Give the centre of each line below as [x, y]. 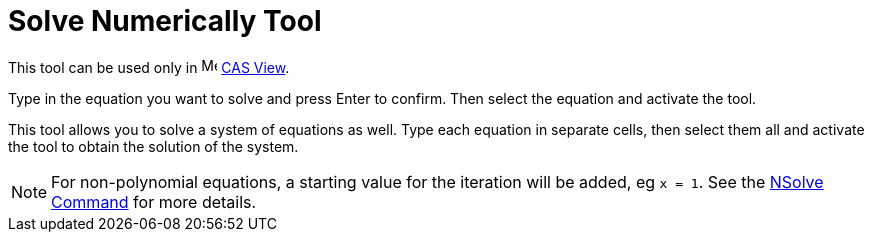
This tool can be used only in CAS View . [149, 67]
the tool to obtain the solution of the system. [153, 146]
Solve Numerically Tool [165, 21]
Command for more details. [154, 201]
